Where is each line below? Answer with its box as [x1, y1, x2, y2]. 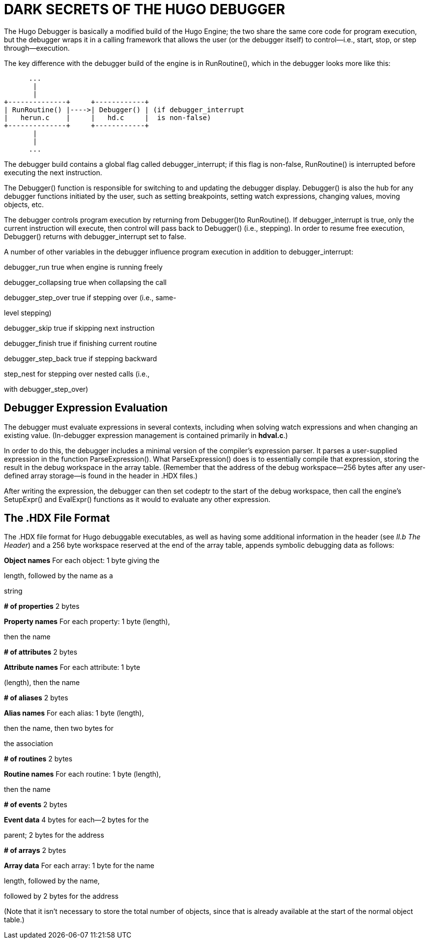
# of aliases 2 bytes [4, 693, 68, 702]
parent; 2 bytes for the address [4, 831, 104, 840]
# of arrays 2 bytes [4, 846, 66, 855]
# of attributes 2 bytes [4, 648, 78, 657]
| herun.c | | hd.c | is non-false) [4, 113, 211, 122]
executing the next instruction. [4, 168, 102, 177]
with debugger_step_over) [4, 384, 88, 393]
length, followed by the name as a [4, 571, 113, 580]
